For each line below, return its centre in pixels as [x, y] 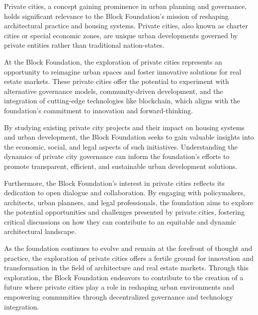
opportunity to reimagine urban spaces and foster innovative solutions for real [123, 71]
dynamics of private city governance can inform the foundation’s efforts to [117, 156]
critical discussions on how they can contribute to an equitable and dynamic [120, 221]
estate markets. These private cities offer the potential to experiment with [117, 81]
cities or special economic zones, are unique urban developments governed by [121, 35]
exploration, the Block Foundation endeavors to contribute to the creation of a [124, 277]
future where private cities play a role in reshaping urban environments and [119, 287]
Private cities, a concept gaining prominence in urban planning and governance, [126, 6]
